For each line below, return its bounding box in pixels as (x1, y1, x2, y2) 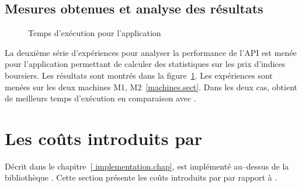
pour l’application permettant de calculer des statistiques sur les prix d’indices (5, 58, 286, 70)
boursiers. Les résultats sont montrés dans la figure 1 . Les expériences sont (5, 69, 273, 81)
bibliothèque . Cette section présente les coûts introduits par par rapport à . (5, 171, 277, 184)
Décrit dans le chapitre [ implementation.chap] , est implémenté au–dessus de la (5, 160, 289, 172)
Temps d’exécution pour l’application (28, 27, 161, 39)
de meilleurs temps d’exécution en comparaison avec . (5, 92, 196, 104)
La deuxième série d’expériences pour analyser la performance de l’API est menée (5, 46, 297, 58)
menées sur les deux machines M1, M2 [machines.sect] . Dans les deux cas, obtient (5, 80, 297, 93)
